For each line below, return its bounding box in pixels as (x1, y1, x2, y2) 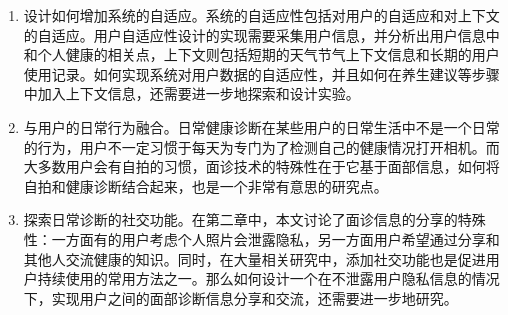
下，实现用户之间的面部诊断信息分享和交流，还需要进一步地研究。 (23, 287, 458, 308)
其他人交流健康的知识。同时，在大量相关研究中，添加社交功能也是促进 (23, 248, 486, 269)
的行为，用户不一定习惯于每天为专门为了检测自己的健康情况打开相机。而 (23, 136, 500, 157)
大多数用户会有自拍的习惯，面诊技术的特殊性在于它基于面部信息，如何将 (23, 156, 500, 177)
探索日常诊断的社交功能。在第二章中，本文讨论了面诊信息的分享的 (23, 209, 458, 230)
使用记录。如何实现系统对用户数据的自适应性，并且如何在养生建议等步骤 (23, 63, 500, 84)
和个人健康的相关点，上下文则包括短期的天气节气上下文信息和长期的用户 (23, 44, 500, 65)
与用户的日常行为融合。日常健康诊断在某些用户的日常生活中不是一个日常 (23, 116, 500, 137)
